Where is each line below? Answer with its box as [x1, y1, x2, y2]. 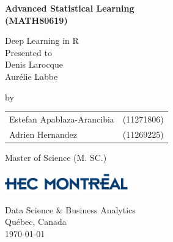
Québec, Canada [5, 215, 67, 228]
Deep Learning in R [5, 34, 79, 47]
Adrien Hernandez [9, 127, 77, 140]
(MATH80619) [5, 13, 68, 26]
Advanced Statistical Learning [5, 2, 134, 14]
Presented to [5, 46, 52, 59]
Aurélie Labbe [5, 69, 58, 82]
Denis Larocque [5, 58, 64, 71]
